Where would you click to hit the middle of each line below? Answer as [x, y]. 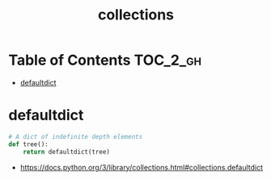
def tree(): [28, 144]
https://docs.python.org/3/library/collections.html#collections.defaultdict [142, 167]
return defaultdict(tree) [67, 152]
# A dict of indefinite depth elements [76, 136]
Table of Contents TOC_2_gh [105, 60]
